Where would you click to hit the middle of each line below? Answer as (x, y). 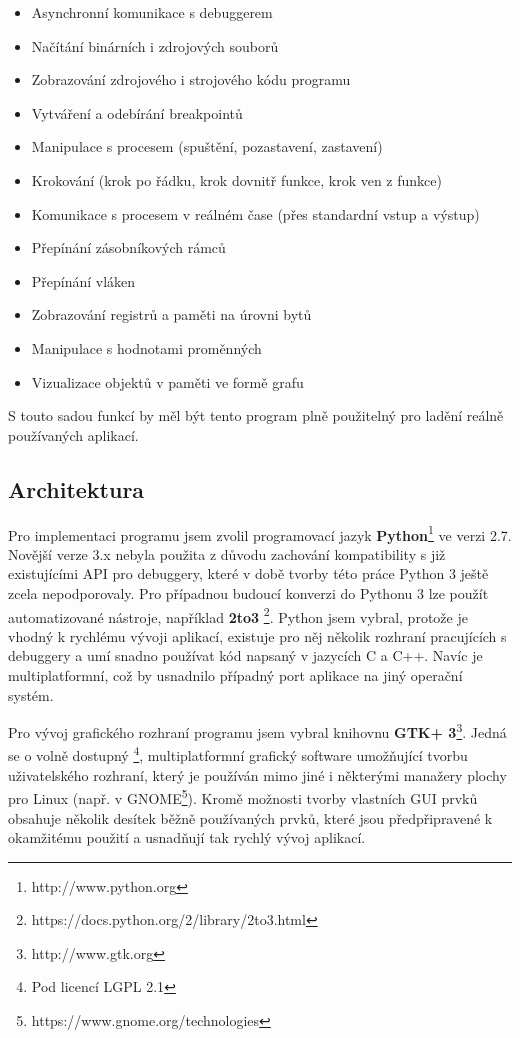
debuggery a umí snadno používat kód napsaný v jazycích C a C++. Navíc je (245, 655)
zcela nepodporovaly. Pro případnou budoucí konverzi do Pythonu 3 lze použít (248, 592)
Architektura (76, 488)
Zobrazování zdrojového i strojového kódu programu (191, 79)
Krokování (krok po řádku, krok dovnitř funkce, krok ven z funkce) (236, 179)
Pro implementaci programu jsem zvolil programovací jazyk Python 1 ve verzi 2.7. (260, 533)
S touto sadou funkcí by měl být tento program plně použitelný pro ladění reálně (256, 415)
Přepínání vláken (83, 280)
